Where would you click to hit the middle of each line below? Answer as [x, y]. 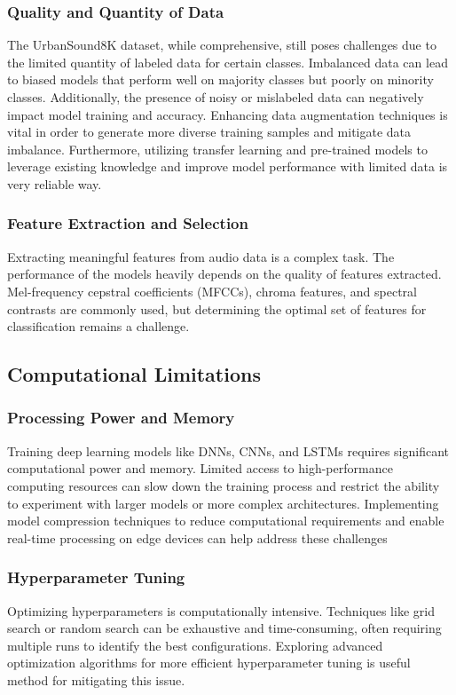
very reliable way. [55, 183]
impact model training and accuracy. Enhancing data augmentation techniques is [228, 114]
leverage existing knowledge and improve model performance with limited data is [228, 166]
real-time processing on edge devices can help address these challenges [197, 537]
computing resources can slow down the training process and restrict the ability [224, 485]
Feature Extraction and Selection [128, 223]
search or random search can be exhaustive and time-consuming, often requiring [224, 628]
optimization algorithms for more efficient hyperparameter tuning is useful [209, 663]
